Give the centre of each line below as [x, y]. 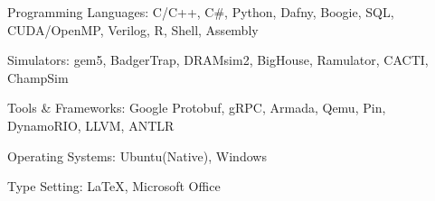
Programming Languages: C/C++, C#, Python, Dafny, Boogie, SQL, [201, 12]
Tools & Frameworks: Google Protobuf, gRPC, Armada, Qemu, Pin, [197, 108]
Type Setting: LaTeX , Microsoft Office [114, 186]
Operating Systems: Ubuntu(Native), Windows [137, 155]
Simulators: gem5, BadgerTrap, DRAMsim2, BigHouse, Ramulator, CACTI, [218, 60]
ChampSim [38, 77]
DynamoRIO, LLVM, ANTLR [91, 125]
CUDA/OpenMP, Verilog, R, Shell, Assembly [133, 29]
